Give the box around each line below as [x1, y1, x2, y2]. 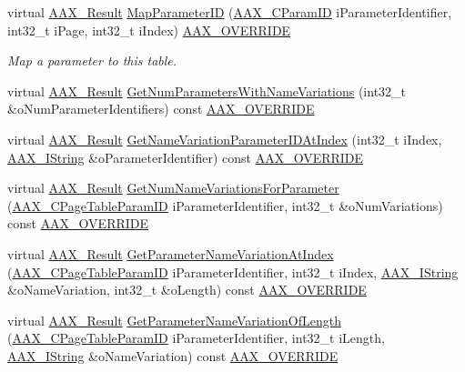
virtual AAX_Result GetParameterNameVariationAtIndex [7, 244, 334, 263]
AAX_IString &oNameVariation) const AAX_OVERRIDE [7, 346, 339, 365]
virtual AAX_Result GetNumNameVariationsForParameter [7, 178, 339, 197]
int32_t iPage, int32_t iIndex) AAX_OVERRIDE [7, 20, 291, 39]
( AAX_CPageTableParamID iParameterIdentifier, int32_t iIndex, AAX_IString [7, 262, 459, 281]
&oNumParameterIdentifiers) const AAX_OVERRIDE [7, 99, 315, 118]
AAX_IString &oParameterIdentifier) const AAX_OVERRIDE [7, 147, 364, 166]
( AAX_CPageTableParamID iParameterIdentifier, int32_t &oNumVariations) [7, 196, 443, 215]
